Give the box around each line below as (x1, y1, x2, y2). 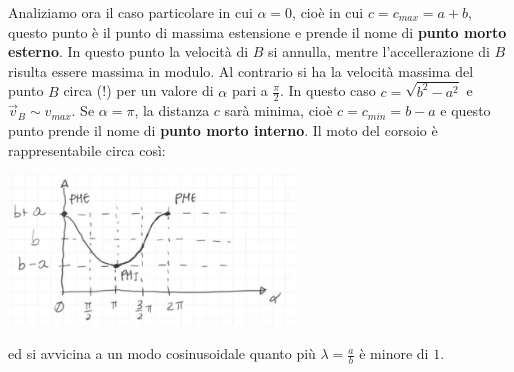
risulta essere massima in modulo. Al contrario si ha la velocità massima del (8, 60, 474, 81)
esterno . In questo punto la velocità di (8, 41, 249, 62)
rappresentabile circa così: (8, 139, 166, 160)
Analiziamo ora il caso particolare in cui (8, 2, 253, 22)
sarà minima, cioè (224, 100, 333, 121)
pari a (231, 80, 268, 101)
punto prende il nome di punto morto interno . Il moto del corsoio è (8, 120, 438, 141)
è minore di (359, 343, 429, 364)
